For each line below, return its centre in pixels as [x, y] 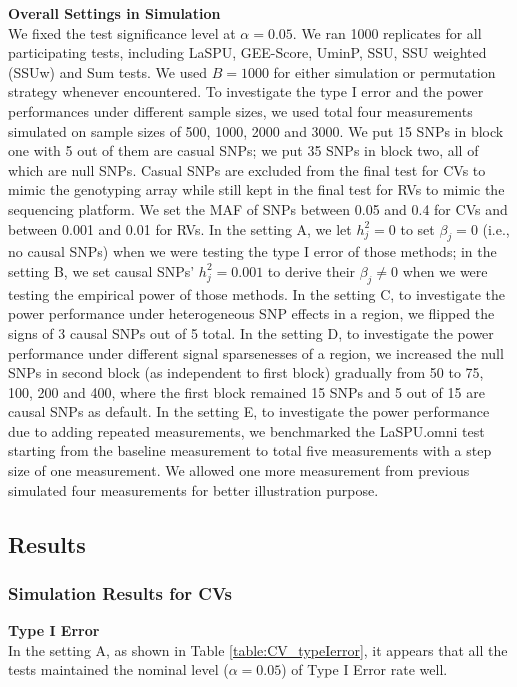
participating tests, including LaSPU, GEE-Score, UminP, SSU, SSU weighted [247, 52]
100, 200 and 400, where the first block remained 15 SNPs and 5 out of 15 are [246, 391]
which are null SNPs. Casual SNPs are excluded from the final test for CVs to [247, 169]
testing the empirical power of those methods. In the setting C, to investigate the [257, 293]
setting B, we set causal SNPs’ [101, 270]
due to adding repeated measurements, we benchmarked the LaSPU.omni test [246, 430]
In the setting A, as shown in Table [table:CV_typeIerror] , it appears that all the [258, 649]
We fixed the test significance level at [122, 32]
